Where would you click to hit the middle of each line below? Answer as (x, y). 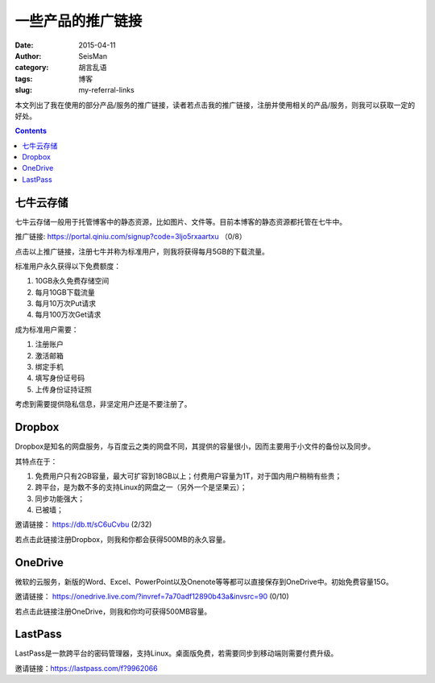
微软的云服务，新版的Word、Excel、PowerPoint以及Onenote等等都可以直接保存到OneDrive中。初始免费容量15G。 (204, 582)
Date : (24, 45)
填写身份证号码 (60, 378)
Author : (28, 56)
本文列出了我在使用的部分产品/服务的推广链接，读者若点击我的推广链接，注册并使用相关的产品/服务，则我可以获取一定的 (215, 105)
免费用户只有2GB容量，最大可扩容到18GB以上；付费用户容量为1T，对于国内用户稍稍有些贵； (188, 476)
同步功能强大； (60, 499)
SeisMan (93, 56)
